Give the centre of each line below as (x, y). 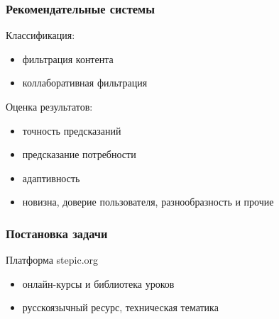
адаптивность (51, 178)
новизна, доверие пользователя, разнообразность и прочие (148, 202)
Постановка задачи (57, 233)
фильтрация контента (68, 58)
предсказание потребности (79, 154)
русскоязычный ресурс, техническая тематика (120, 307)
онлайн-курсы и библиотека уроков (98, 283)
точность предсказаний (72, 130)
